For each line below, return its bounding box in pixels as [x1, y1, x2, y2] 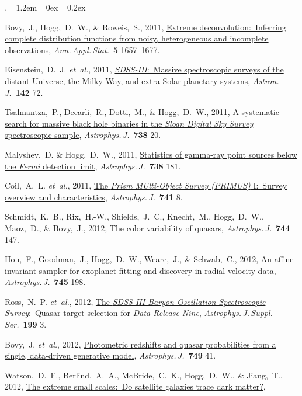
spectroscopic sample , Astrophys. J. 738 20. [5, 128, 161, 141]
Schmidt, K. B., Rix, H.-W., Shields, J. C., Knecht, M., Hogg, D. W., [5, 210, 264, 223]
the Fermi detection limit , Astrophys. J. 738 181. [5, 159, 181, 172]
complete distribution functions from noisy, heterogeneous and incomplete [5, 32, 269, 44]
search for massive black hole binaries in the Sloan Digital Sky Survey [5, 117, 254, 129]
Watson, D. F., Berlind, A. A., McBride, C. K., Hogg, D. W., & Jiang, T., [5, 369, 283, 381]
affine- [274, 253, 297, 265]
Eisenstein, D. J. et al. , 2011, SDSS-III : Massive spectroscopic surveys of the [5, 63, 284, 75]
